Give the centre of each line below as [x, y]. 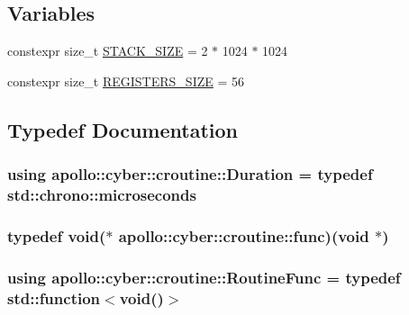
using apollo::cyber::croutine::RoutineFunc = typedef [204, 277]
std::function [54, 297]
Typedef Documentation [123, 129]
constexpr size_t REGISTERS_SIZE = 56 [126, 81]
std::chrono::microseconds [102, 195]
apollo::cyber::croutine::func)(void [244, 235]
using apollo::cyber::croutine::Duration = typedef [190, 174]
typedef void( [57, 235]
